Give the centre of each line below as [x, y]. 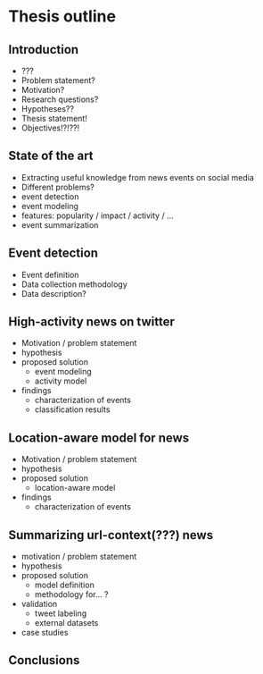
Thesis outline [62, 17]
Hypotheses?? [48, 109]
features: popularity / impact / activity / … [98, 215]
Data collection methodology [74, 284]
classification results [72, 409]
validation [39, 604]
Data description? [53, 293]
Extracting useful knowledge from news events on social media [138, 177]
